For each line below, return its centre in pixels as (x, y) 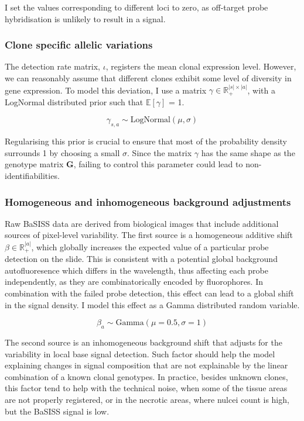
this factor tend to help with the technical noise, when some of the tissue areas (146, 388)
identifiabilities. (32, 175)
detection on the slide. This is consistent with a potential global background (141, 259)
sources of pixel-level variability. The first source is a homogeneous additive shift (149, 235)
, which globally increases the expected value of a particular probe (150, 246)
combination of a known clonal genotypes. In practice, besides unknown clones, (146, 376)
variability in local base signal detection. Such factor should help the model (140, 353)
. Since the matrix (160, 152)
